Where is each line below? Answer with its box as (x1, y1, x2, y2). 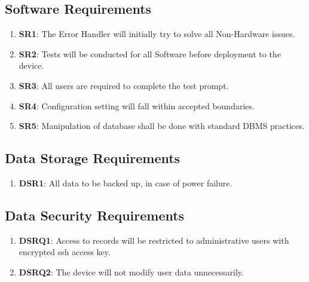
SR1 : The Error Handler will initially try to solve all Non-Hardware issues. (19, 27, 295, 40)
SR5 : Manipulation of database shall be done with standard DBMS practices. (19, 119, 305, 132)
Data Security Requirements (5, 206, 185, 224)
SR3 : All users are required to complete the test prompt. (19, 79, 229, 91)
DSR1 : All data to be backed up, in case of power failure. (19, 176, 232, 189)
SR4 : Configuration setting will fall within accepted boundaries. (19, 99, 255, 112)
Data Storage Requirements (5, 149, 180, 167)
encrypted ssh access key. (19, 246, 111, 258)
